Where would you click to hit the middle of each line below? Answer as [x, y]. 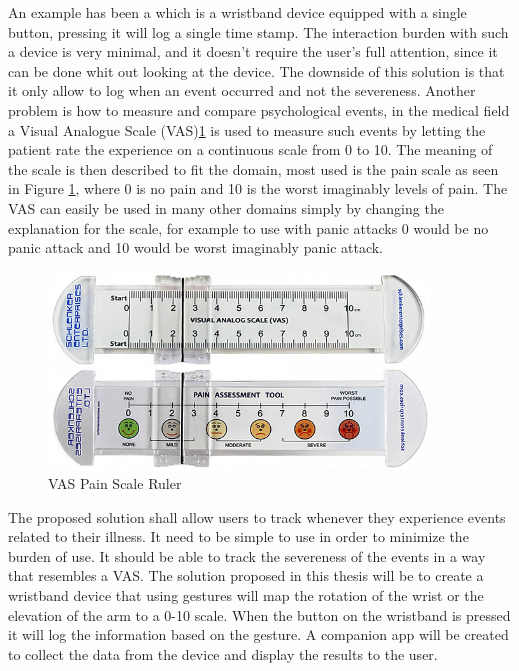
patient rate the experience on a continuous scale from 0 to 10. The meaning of [250, 149]
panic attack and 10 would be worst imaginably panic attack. [196, 247]
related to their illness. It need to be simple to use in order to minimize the [238, 536]
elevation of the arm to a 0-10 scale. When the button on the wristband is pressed [259, 614]
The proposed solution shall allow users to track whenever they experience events [257, 516]
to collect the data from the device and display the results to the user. [223, 653]
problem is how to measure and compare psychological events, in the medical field [259, 109]
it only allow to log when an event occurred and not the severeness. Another [242, 90]
